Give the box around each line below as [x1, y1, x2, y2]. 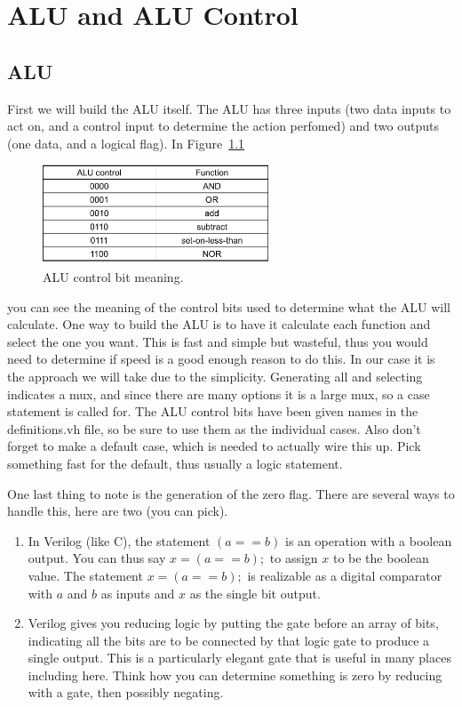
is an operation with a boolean [284, 531, 452, 550]
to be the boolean [332, 549, 429, 567]
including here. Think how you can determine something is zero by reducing [28, 665, 442, 684]
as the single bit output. [189, 583, 321, 602]
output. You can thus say [28, 549, 166, 567]
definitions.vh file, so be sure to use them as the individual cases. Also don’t [7, 419, 421, 438]
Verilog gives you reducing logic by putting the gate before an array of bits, [28, 614, 439, 632]
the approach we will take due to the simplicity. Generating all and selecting [7, 366, 423, 385]
